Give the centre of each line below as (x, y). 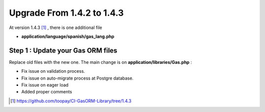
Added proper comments (47, 92)
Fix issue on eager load (45, 85)
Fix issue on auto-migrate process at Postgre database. (77, 78)
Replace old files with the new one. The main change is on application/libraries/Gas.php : (101, 62)
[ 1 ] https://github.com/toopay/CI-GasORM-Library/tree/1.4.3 (71, 101)
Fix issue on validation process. (53, 71)
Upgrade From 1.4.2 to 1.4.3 (66, 13)
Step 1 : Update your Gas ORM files (63, 50)
